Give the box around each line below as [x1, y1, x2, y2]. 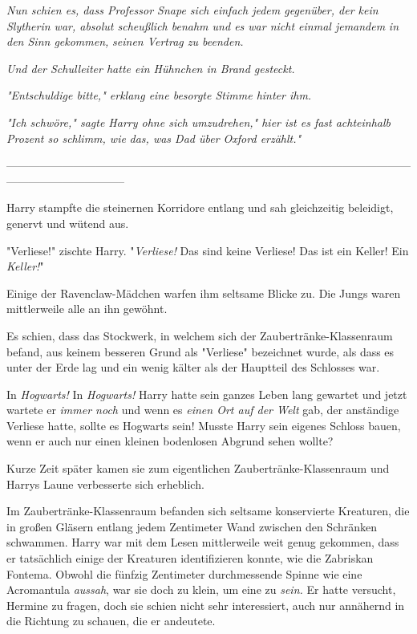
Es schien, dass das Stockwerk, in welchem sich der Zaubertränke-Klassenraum [6, 327, 393, 343]
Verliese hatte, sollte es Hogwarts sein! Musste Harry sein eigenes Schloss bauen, [6, 417, 401, 433]
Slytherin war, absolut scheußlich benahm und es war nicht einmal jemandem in [6, 17, 399, 34]
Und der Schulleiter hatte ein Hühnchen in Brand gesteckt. [6, 59, 295, 76]
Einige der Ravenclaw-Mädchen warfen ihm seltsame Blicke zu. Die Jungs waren [6, 284, 401, 301]
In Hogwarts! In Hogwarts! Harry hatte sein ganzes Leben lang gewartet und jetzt [6, 385, 407, 402]
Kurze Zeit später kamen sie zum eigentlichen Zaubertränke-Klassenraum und [6, 460, 390, 477]
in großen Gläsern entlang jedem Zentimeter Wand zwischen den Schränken [6, 518, 378, 534]
